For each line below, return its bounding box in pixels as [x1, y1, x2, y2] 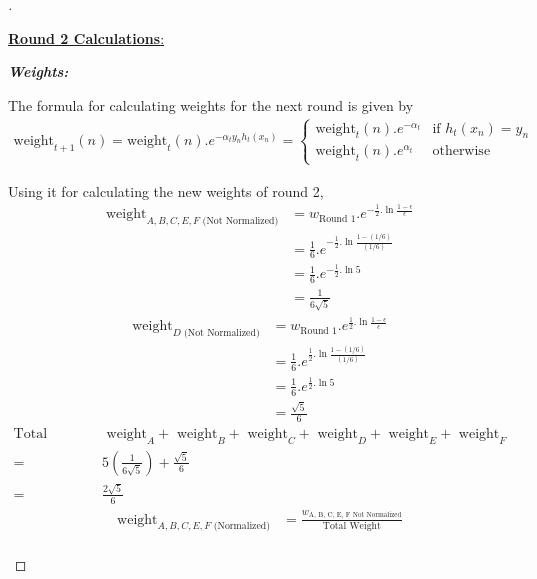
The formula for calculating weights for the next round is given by [8, 94, 414, 115]
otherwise [432, 144, 491, 159]
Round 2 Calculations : [8, 27, 165, 48]
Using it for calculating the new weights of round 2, [8, 180, 324, 201]
